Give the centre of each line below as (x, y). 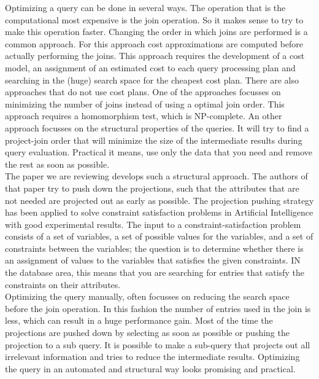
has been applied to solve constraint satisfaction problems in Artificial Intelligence (159, 212)
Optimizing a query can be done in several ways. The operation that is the (145, 7)
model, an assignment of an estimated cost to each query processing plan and (150, 67)
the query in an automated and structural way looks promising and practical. (150, 368)
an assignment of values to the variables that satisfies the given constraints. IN (153, 260)
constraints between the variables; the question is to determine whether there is (154, 248)
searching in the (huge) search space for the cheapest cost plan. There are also (152, 80)
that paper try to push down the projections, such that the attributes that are (152, 188)
